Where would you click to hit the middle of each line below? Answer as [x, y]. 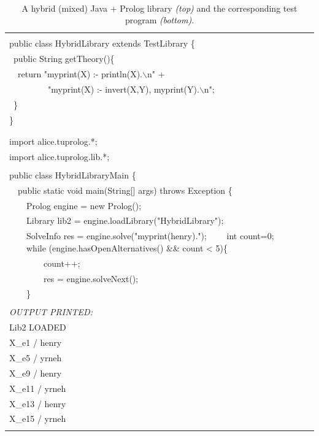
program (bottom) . [159, 20]
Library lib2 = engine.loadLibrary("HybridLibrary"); [125, 220]
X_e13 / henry [38, 403]
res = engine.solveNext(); [91, 278]
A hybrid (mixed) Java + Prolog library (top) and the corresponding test [159, 8]
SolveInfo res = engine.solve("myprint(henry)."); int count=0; [150, 236]
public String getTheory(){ [64, 59]
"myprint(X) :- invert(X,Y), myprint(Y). [123, 89]
